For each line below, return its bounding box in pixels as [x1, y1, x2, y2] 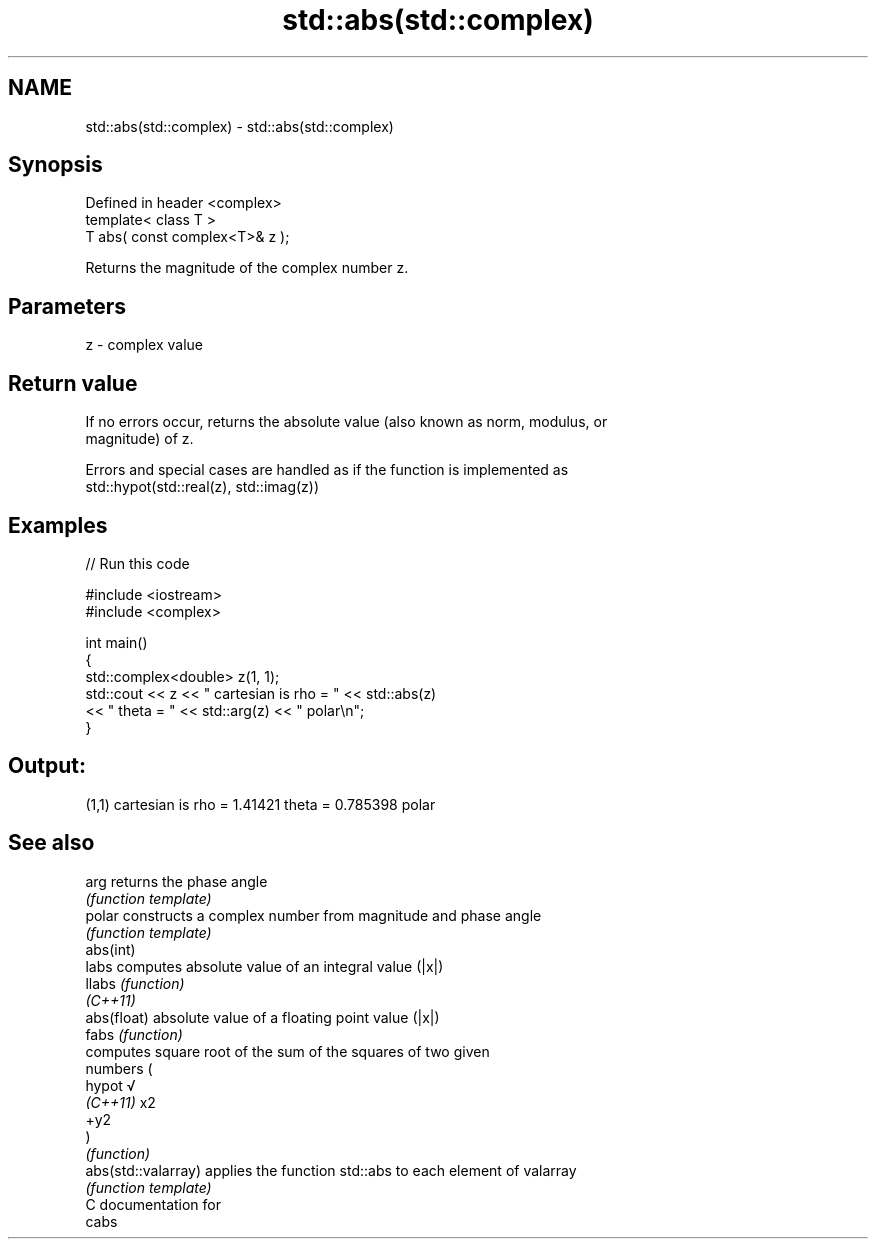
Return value [8, 370, 138, 396]
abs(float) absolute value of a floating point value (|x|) [85, 1008, 440, 1026]
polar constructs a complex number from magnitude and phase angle [85, 906, 542, 924]
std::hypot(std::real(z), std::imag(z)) [85, 478, 320, 496]
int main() [85, 633, 148, 651]
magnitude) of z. [85, 430, 194, 448]
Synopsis [8, 152, 103, 178]
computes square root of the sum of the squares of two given [85, 1042, 490, 1060]
